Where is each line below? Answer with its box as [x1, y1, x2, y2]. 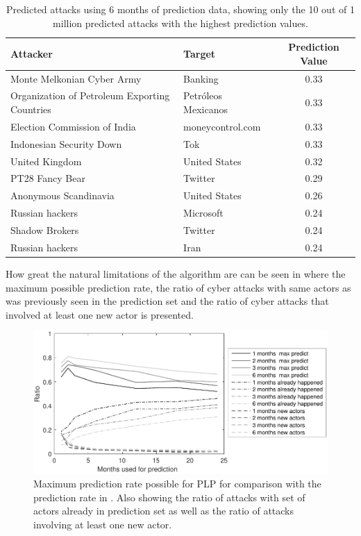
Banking [183, 71, 219, 85]
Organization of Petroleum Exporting [10, 88, 170, 103]
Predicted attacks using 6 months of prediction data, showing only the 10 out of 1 [6, 2, 355, 16]
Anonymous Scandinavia [10, 188, 115, 203]
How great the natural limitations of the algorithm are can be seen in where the [6, 266, 346, 280]
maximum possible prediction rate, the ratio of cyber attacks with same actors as [6, 280, 351, 294]
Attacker [10, 46, 53, 60]
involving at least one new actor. [33, 517, 172, 531]
